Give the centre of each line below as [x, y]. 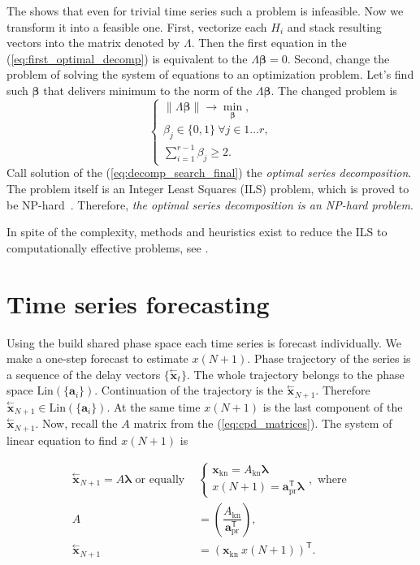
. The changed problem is [334, 90]
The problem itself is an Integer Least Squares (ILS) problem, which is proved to [208, 189]
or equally [160, 479]
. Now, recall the [76, 423]
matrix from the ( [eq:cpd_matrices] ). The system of [263, 423]
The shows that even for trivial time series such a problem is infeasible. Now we [205, 11]
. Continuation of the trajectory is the [189, 390]
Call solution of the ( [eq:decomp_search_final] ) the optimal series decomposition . [209, 173]
